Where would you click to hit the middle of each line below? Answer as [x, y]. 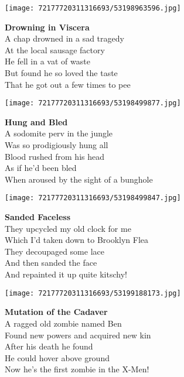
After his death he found [49, 346]
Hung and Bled [36, 121]
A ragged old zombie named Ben [63, 323]
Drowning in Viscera [47, 27]
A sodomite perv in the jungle [59, 133]
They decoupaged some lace [54, 251]
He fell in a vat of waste [47, 61]
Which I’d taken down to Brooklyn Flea [77, 240]
